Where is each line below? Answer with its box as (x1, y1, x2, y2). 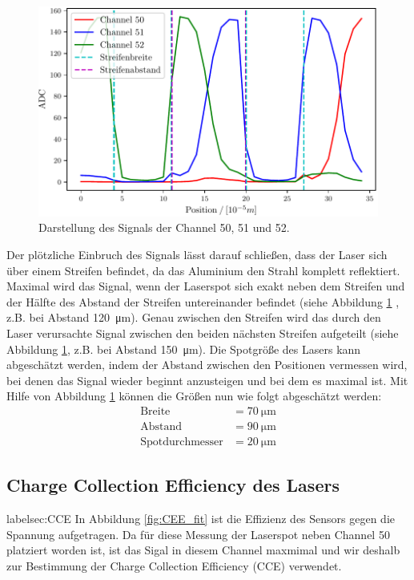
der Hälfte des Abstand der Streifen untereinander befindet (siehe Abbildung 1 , (6, 293, 400, 310)
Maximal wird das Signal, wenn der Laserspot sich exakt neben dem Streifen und (6, 278, 405, 294)
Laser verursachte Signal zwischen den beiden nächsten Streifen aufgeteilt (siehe (6, 324, 399, 341)
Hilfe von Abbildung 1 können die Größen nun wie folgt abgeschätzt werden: (6, 387, 382, 404)
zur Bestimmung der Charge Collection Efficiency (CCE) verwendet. (6, 558, 342, 574)
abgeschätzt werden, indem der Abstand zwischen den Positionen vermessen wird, (6, 356, 408, 373)
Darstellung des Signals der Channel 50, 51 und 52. (38, 219, 290, 236)
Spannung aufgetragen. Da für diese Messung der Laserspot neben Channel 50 (6, 525, 390, 542)
